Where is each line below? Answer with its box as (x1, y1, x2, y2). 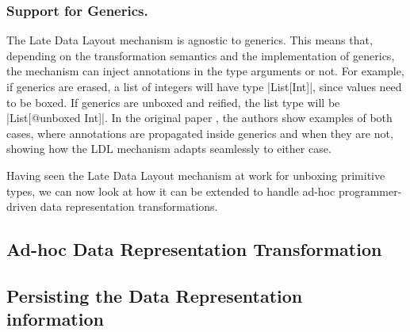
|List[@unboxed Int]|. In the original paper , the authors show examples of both (6, 109, 393, 126)
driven (6, 198, 37, 215)
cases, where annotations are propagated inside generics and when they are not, (6, 124, 393, 141)
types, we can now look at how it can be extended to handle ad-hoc (6, 182, 335, 199)
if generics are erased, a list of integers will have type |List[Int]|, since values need (6, 78, 402, 94)
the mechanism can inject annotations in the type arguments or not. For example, (6, 63, 404, 79)
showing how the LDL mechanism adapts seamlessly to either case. (6, 140, 331, 157)
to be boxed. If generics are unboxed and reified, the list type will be (6, 93, 340, 110)
